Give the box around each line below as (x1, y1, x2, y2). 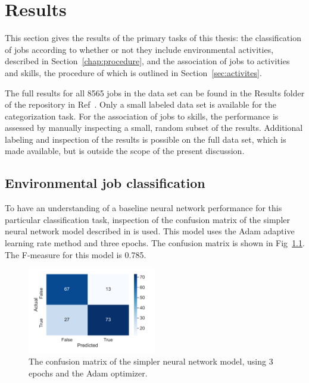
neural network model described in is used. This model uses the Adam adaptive (5, 225, 295, 237)
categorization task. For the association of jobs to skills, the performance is (5, 109, 279, 122)
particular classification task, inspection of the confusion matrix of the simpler (5, 213, 290, 225)
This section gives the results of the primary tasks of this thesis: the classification (5, 32, 301, 44)
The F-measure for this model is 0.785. (5, 248, 146, 260)
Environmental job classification (5, 174, 205, 192)
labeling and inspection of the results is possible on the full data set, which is (5, 133, 286, 145)
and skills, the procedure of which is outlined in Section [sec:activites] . (5, 66, 262, 79)
